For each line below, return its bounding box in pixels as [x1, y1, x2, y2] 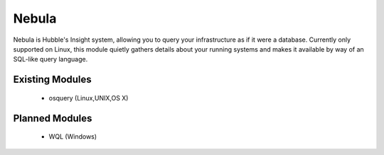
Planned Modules [13, 112, 92, 124]
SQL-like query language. [13, 55, 88, 64]
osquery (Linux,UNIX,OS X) [48, 93, 129, 102]
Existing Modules [13, 74, 92, 86]
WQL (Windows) [48, 132, 97, 141]
